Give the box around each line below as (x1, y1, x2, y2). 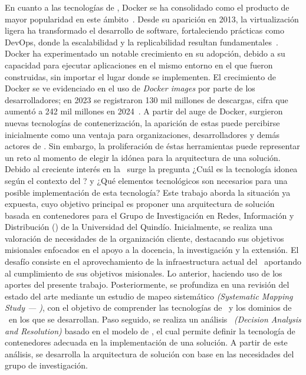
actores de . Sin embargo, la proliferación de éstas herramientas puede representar (5, 140, 300, 152)
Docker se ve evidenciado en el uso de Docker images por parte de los (5, 82, 255, 94)
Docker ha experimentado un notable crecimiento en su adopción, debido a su (5, 47, 285, 60)
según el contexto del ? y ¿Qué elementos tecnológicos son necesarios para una (5, 174, 288, 186)
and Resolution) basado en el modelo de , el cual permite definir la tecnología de (5, 324, 295, 337)
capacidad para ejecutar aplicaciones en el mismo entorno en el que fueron (5, 58, 273, 71)
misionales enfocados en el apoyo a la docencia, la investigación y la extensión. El (5, 244, 299, 256)
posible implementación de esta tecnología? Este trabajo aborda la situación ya (5, 186, 291, 198)
